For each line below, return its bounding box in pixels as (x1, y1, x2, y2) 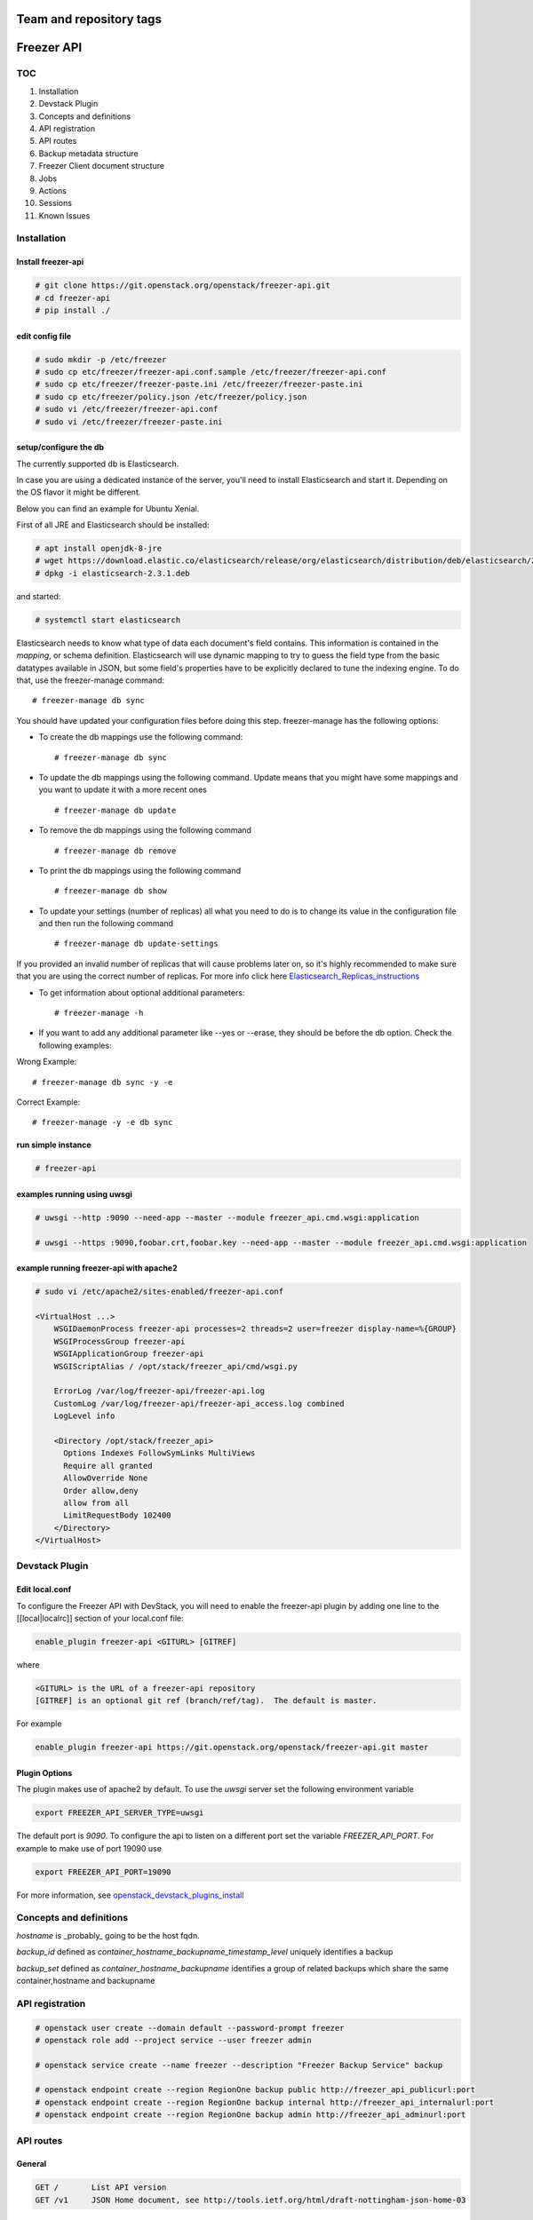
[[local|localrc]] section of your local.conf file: (16, 1613, 184, 1624)
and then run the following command (38, 918, 173, 929)
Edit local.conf (16, 1584, 72, 1595)
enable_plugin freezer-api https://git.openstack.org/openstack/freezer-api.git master (35, 1742, 429, 1753)
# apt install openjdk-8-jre (35, 543, 163, 554)
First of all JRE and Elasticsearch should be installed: (16, 519, 210, 530)
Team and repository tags (16, 12, 162, 27)
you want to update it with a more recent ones (38, 784, 208, 795)
